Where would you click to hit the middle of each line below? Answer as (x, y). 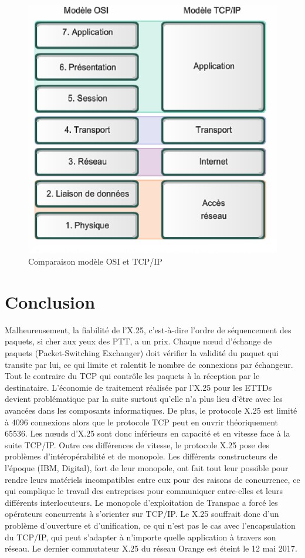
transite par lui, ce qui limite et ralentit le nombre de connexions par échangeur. (149, 364)
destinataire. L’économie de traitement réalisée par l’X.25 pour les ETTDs (138, 387)
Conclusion (50, 301)
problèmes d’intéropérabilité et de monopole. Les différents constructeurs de (141, 456)
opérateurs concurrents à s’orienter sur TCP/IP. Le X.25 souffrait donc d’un (142, 514)
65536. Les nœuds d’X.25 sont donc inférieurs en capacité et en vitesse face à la (148, 433)
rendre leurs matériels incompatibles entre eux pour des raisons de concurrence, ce (152, 479)
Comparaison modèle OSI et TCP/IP (95, 261)
